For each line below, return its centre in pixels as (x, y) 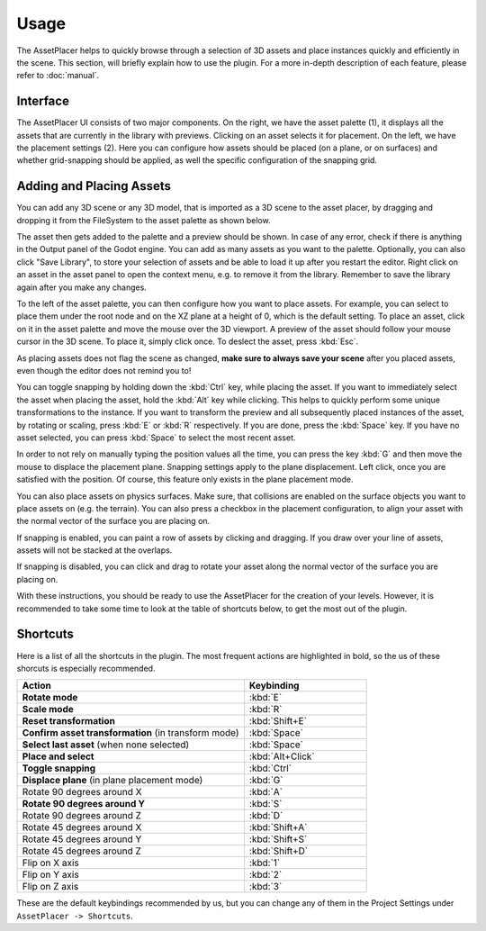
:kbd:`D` (266, 816)
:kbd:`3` (265, 887)
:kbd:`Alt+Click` (282, 756)
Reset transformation (69, 721)
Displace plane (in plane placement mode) (112, 781)
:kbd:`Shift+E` (278, 721)
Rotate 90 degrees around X (82, 792)
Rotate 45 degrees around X (82, 827)
